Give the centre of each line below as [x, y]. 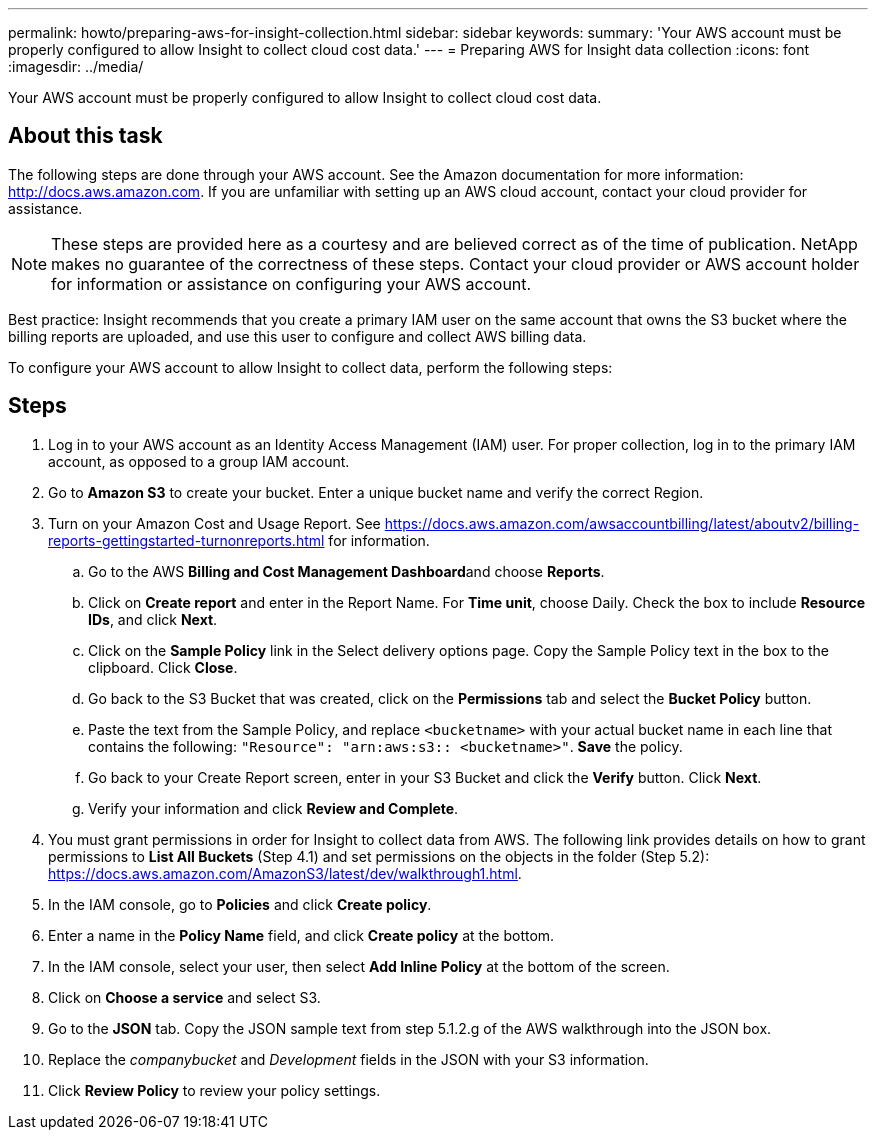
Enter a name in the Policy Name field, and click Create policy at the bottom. [301, 935]
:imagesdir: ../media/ [76, 66]
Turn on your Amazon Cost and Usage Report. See [214, 523]
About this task [85, 136]
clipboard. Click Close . [163, 667]
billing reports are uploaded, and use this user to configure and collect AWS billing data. [297, 336]
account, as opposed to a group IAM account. [199, 461]
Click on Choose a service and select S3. [184, 997]
